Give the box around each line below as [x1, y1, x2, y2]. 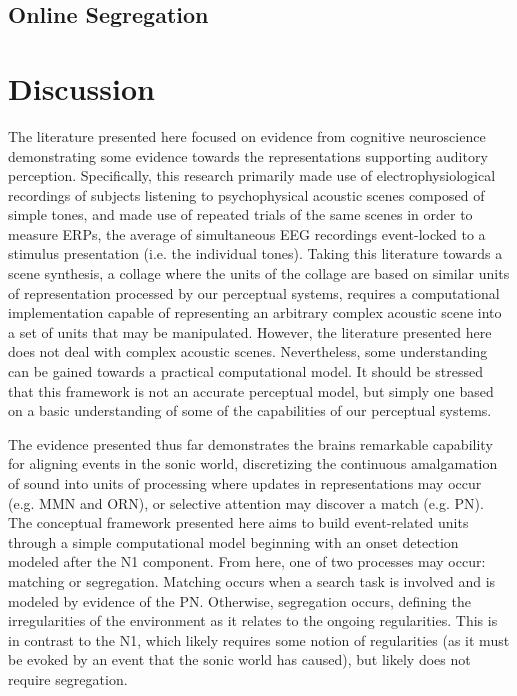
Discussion [8, 67, 155, 108]
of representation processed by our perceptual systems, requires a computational [8, 282, 500, 303]
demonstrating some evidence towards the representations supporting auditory [8, 145, 488, 166]
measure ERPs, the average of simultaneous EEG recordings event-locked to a [8, 223, 486, 244]
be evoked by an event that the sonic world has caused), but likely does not [8, 649, 471, 670]
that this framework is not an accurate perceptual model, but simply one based [8, 380, 494, 401]
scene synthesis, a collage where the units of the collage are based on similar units [8, 263, 510, 284]
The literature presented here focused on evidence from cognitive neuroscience [8, 125, 486, 146]
